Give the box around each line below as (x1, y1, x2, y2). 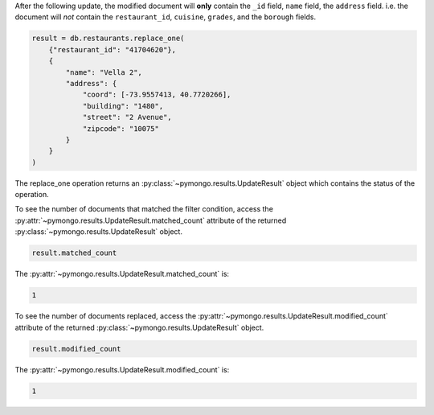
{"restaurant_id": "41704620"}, (48, 45, 177, 54)
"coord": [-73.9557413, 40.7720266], (82, 90, 231, 100)
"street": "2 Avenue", (82, 113, 172, 122)
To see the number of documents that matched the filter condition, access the (14, 204, 273, 214)
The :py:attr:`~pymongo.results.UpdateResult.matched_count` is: (14, 269, 229, 279)
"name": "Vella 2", (65, 68, 142, 76)
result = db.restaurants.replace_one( (31, 34, 185, 43)
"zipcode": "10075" (82, 124, 160, 133)
